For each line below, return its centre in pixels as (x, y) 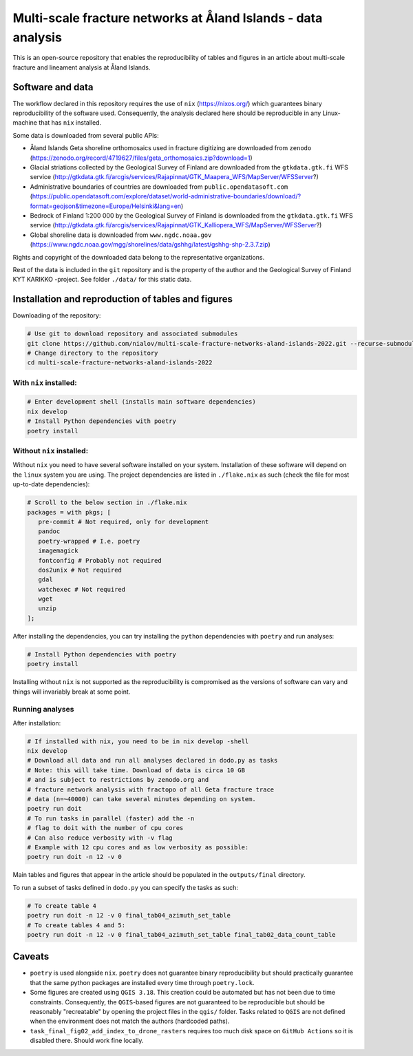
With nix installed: (45, 382)
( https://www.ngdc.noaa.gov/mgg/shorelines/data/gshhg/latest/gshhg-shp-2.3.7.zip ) (150, 245)
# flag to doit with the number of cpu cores (105, 828)
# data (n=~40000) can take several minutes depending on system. (141, 799)
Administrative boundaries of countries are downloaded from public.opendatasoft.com (159, 187)
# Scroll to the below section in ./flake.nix (107, 503)
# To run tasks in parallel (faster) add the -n (111, 818)
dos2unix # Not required (80, 570)
